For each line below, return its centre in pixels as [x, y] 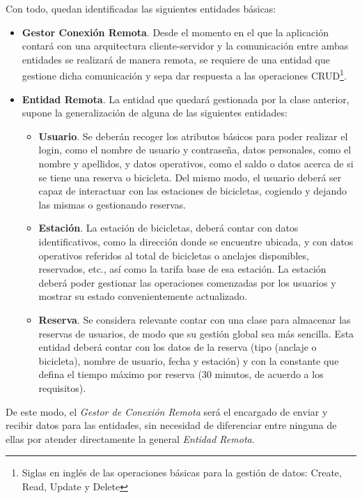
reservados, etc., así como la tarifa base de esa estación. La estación [182, 269]
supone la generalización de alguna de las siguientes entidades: [155, 113]
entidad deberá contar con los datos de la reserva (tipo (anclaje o [178, 347]
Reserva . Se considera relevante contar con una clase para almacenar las [195, 319]
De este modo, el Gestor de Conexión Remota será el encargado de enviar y [167, 411]
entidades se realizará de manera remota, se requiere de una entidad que [176, 59]
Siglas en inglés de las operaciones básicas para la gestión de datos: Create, [182, 473]
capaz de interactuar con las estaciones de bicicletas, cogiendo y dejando [193, 191]
